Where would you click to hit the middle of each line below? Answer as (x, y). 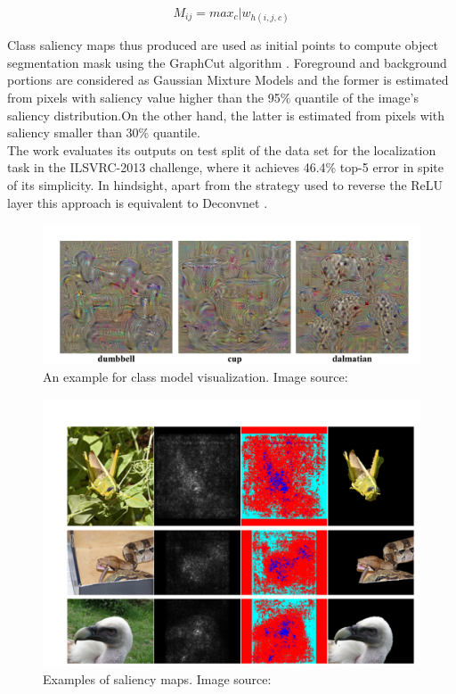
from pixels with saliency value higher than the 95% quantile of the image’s (213, 97)
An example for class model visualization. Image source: (195, 377)
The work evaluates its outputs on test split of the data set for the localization (222, 149)
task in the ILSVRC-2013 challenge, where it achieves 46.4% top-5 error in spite (225, 167)
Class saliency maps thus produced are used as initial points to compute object (223, 45)
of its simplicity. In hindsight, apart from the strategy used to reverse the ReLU (225, 184)
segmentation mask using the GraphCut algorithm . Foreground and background (227, 62)
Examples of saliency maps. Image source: (157, 678)
